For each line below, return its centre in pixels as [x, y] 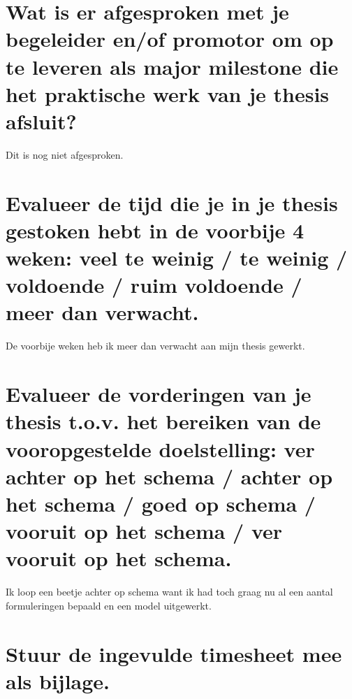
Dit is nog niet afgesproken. [65, 154]
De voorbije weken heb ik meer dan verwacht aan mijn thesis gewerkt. [155, 346]
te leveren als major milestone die [172, 66]
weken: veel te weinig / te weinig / [177, 258]
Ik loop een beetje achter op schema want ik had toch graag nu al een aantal [169, 592]
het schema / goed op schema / [161, 503]
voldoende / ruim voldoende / [154, 285]
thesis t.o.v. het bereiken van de [163, 421]
